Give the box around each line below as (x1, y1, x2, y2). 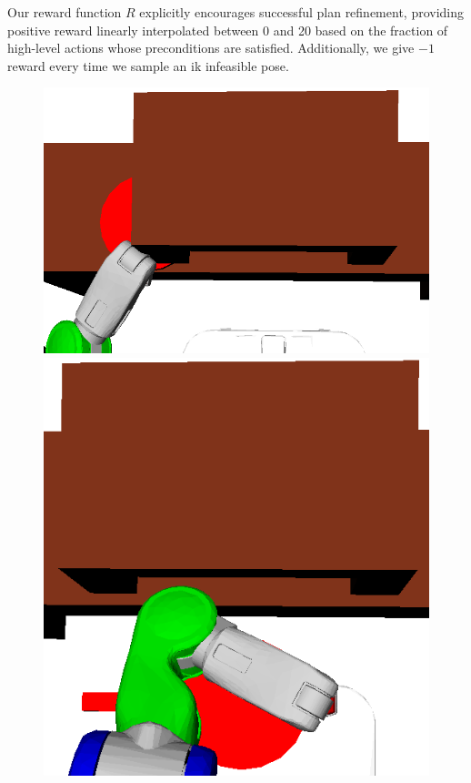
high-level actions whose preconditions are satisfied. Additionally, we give (7, 38, 415, 57)
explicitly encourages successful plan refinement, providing (139, 3, 465, 21)
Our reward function (7, 3, 122, 21)
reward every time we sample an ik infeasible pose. (7, 56, 289, 75)
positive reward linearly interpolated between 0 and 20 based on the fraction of (7, 20, 448, 39)
